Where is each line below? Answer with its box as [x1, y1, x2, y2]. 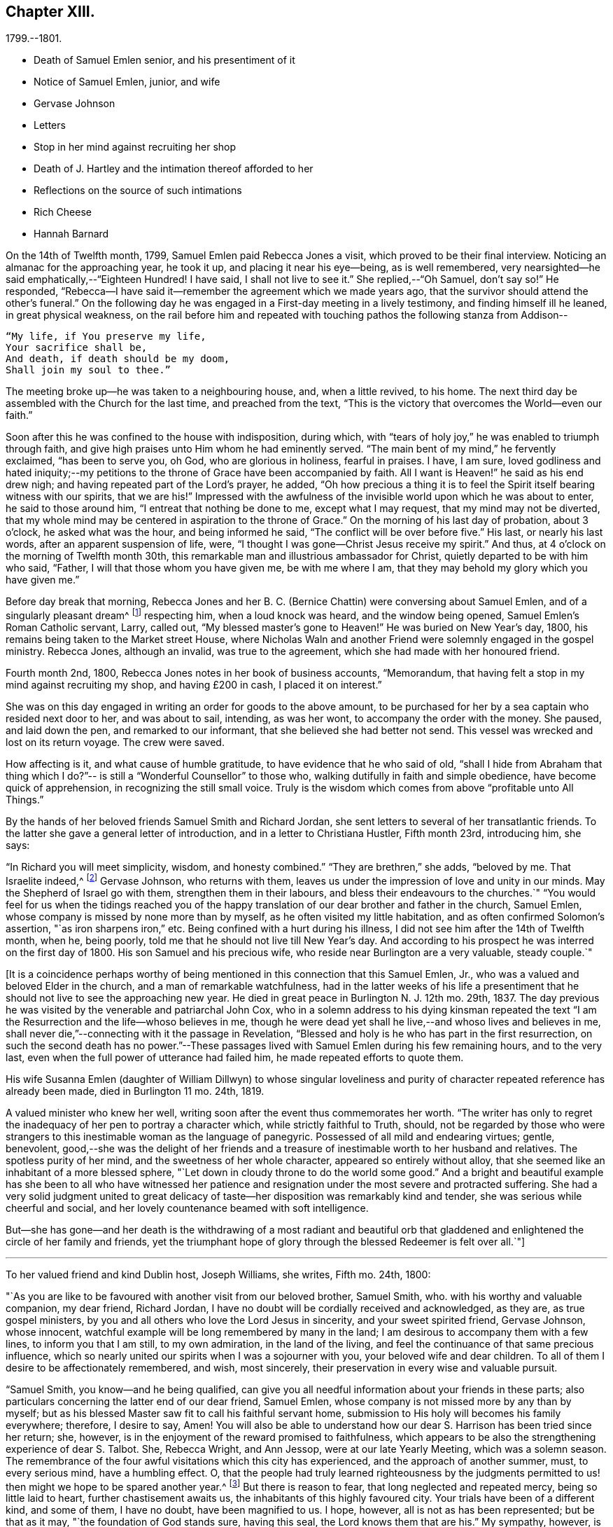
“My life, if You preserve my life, [6, 331, 206, 343]
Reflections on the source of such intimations [34, 184, 242, 197]
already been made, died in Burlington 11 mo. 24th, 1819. [6, 1084, 265, 1097]
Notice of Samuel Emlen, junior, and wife [34, 76, 220, 88]
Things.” [6, 794, 44, 806]
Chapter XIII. [6, 3, 95, 20]
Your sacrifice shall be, [6, 342, 148, 354]
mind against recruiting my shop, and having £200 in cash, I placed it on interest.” [6, 679, 382, 691]
